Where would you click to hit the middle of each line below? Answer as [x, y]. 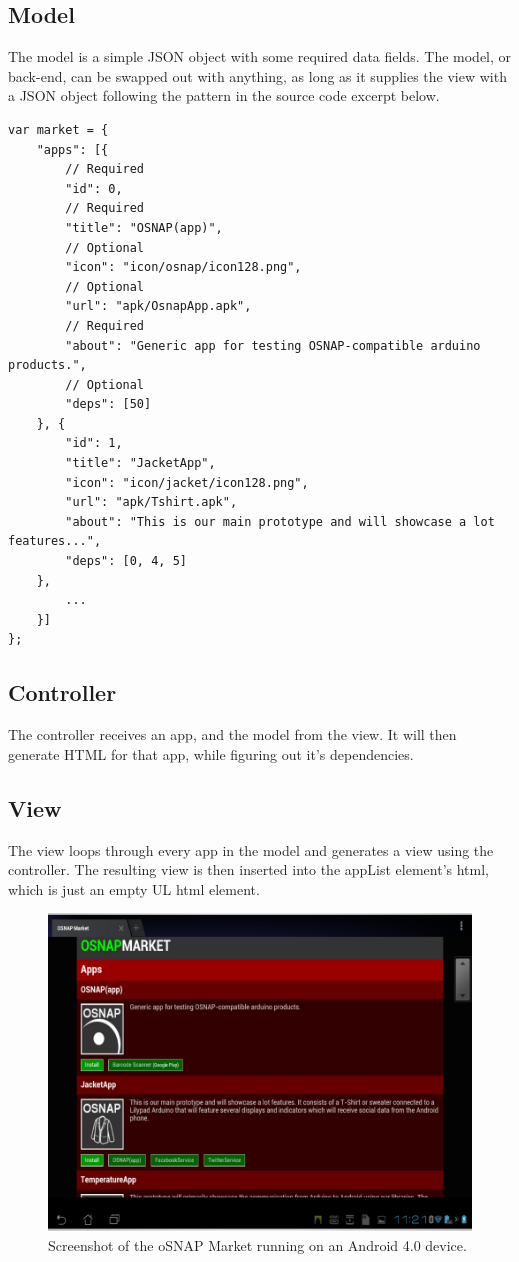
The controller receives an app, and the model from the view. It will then [232, 734]
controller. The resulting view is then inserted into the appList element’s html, [248, 869]
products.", [47, 365]
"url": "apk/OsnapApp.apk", [158, 306]
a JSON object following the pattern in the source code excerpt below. [224, 95]
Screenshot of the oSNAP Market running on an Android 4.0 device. [257, 1244]
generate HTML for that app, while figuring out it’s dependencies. [211, 753]
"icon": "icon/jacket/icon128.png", [187, 482]
